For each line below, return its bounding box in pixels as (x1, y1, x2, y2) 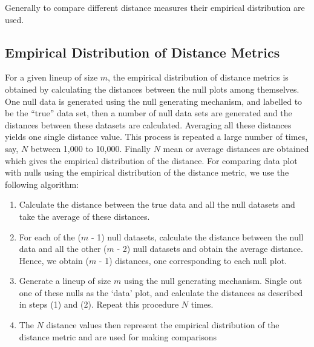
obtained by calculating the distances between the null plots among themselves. (5, 82, 299, 95)
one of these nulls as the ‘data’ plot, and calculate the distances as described (19, 286, 303, 299)
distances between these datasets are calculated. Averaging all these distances (5, 118, 292, 131)
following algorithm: (5, 177, 79, 190)
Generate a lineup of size (19, 274, 111, 287)
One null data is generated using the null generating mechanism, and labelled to (5, 94, 303, 107)
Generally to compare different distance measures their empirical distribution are (5, 1, 305, 13)
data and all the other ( (19, 242, 107, 255)
